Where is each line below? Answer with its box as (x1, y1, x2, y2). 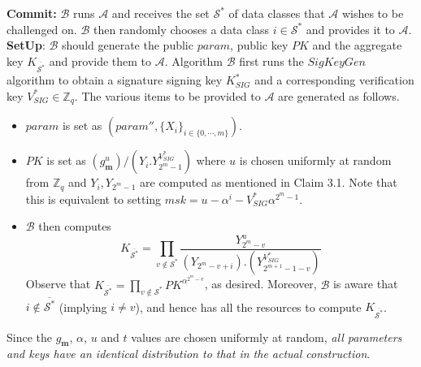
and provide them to (49, 52, 152, 69)
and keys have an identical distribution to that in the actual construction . (7, 345, 371, 362)
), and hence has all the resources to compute (135, 298, 362, 315)
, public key (230, 37, 289, 54)
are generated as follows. (278, 87, 400, 104)
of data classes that (228, 5, 325, 21)
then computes (38, 218, 111, 235)
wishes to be (341, 5, 404, 21)
